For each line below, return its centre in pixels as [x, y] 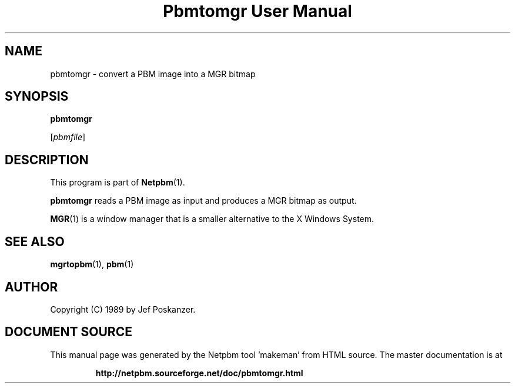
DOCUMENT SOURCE [68, 332]
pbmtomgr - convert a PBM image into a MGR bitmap [153, 74]
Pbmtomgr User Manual [257, 11]
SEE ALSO [35, 241]
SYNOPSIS [37, 97]
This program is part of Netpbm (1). [118, 183]
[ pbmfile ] [68, 137]
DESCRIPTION [47, 160]
